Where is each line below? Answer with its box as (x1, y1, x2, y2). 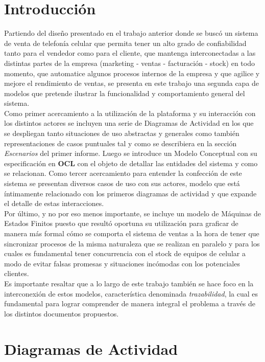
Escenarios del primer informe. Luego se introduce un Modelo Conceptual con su (4, 148, 257, 159)
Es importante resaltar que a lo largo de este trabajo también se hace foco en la (4, 278, 254, 288)
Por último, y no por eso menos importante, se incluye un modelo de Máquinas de (4, 208, 261, 218)
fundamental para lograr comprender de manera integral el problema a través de (4, 298, 255, 309)
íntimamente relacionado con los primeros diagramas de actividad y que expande (4, 188, 257, 198)
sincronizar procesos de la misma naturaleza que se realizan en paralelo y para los (4, 238, 260, 248)
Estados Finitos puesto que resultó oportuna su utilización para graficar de (4, 218, 238, 229)
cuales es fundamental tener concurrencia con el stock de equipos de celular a (4, 248, 246, 259)
